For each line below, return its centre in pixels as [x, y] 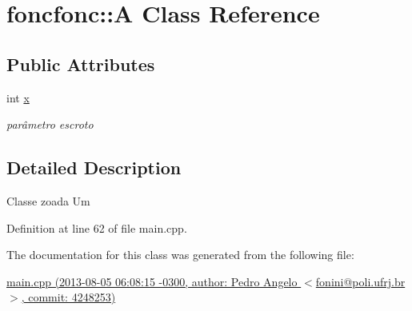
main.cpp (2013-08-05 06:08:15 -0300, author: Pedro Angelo [152, 281]
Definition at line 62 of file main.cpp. [97, 227]
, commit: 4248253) [68, 297]
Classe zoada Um [48, 200]
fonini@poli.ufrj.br [360, 281]
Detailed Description [94, 167]
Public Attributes [81, 64]
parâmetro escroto [50, 124]
